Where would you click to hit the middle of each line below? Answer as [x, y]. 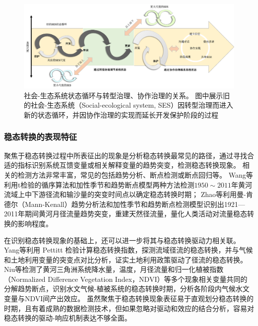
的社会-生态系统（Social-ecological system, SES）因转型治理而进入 [129, 105]
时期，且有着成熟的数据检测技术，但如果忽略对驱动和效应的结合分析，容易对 [129, 308]
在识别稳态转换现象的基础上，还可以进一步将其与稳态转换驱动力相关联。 [122, 240]
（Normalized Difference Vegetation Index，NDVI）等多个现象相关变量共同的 [126, 279]
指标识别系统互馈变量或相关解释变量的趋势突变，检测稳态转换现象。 [129, 165]
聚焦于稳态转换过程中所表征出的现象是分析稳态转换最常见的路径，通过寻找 [126, 155]
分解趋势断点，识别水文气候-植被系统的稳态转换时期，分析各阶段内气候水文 [127, 289]
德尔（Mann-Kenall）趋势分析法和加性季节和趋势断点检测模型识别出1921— [125, 204]
